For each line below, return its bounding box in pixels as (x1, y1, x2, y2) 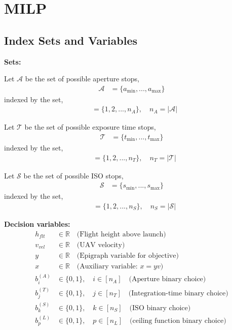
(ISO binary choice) (129, 305, 191, 312)
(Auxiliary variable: (76, 262, 138, 270)
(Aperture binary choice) (129, 276, 206, 283)
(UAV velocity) (76, 241, 125, 249)
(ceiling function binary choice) (130, 317, 226, 325)
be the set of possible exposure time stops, (24, 122, 156, 132)
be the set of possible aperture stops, (25, 73, 139, 84)
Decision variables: (4, 218, 70, 229)
